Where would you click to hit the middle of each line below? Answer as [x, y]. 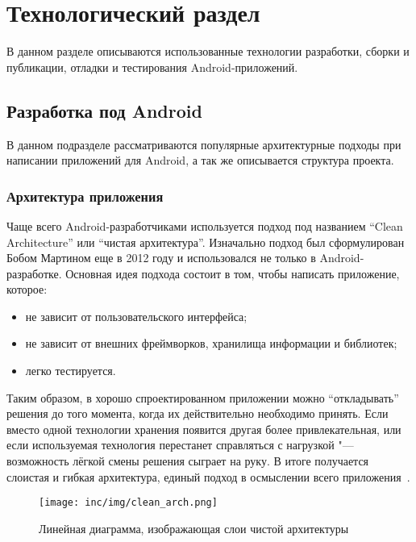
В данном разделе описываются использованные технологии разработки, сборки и [208, 51]
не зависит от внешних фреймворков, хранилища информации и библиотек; [211, 343]
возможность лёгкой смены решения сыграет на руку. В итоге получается [188, 461]
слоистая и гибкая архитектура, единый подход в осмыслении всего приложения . [208, 476]
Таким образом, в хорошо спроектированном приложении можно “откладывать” [203, 397]
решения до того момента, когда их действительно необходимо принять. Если [198, 413]
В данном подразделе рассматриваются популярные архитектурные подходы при [204, 144]
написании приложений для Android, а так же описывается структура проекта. [200, 160]
